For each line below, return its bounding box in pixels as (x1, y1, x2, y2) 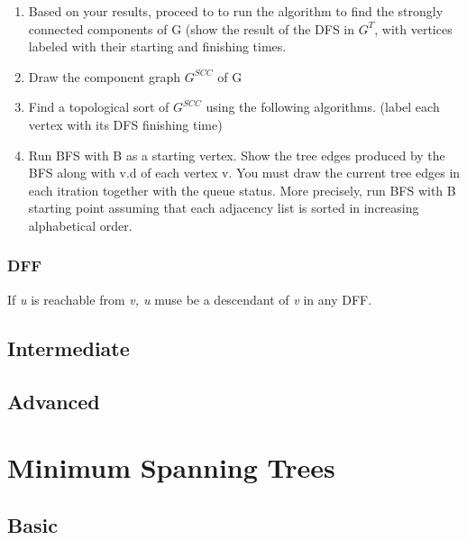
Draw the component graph (28, 67, 181, 86)
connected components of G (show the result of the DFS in (28, 19, 355, 38)
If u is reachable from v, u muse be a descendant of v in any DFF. (7, 289, 372, 308)
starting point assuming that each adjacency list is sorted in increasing (28, 198, 419, 217)
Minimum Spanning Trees (7, 449, 335, 486)
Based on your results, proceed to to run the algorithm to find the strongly (28, 2, 444, 20)
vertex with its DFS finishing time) (28, 114, 223, 133)
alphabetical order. (28, 215, 133, 234)
